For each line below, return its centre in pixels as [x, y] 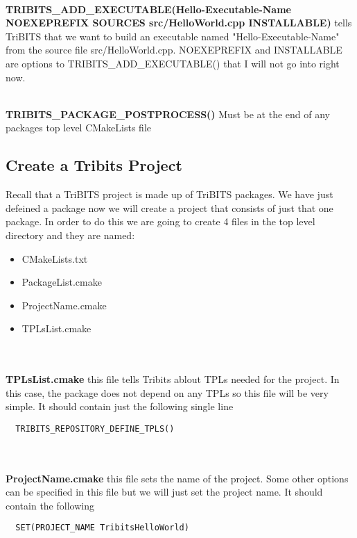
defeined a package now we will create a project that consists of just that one [169, 207]
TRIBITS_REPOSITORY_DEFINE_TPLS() [95, 429]
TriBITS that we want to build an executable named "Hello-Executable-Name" [173, 36]
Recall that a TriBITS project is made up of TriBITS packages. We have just [169, 194]
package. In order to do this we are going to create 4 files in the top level [160, 221]
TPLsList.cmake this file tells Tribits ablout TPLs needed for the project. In [173, 379]
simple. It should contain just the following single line [120, 406]
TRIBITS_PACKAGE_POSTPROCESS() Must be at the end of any [168, 114]
